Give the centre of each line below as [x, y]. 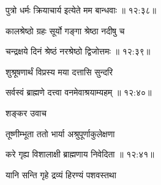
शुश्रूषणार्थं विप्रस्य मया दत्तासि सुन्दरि [59, 71]
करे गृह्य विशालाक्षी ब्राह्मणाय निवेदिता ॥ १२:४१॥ [80, 154]
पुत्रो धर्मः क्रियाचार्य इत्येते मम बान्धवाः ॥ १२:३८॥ [81, 10]
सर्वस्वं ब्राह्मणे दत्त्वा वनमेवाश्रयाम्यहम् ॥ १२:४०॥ [79, 92]
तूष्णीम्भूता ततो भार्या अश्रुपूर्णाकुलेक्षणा [60, 133]
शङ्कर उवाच [26, 112]
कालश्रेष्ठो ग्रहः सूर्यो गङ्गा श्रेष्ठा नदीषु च [65, 30]
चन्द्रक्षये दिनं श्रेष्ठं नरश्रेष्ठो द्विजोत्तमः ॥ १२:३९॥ [78, 51]
